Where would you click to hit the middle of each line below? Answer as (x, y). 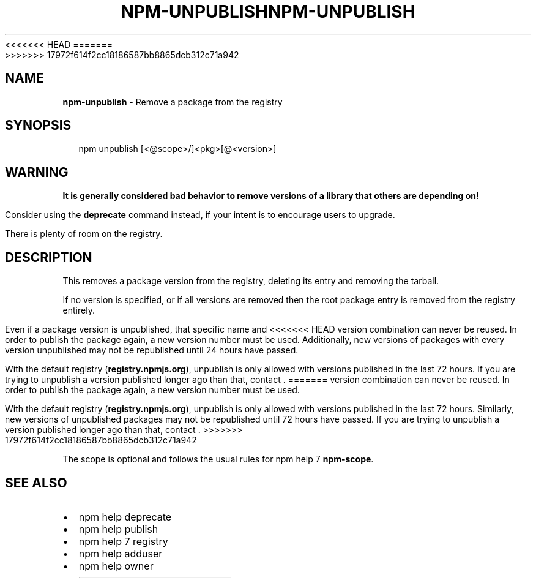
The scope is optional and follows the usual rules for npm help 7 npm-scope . (218, 459)
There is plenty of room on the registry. (84, 234)
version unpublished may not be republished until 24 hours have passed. (152, 350)
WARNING (37, 172)
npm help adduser (121, 553)
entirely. (79, 310)
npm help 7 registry (123, 541)
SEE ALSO (36, 483)
